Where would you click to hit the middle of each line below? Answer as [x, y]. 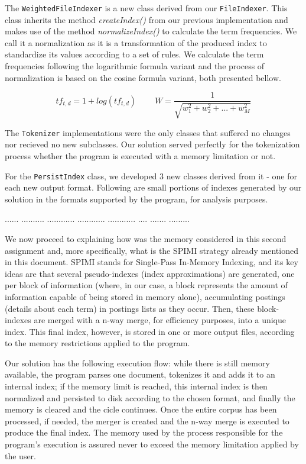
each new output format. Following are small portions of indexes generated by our [153, 187]
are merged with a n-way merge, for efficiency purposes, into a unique [160, 320]
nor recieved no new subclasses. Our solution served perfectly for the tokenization [152, 144]
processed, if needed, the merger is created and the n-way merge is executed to [147, 420]
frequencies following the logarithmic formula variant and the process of [135, 66]
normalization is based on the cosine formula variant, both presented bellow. [143, 77]
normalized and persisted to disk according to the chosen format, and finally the [150, 397]
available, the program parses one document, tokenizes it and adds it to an [140, 374]
